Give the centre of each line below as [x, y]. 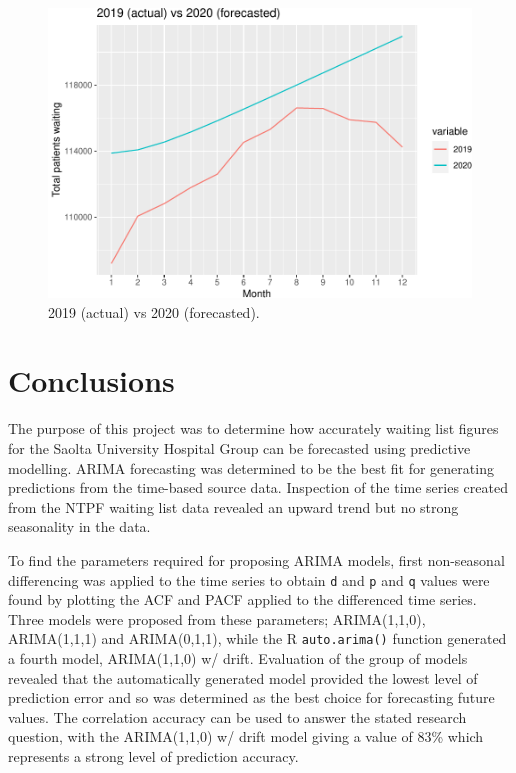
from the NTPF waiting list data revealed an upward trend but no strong [233, 506]
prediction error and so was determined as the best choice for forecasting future [251, 697]
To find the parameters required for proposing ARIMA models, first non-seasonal [256, 559]
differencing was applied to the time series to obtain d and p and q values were [249, 579]
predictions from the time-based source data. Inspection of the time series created [258, 487]
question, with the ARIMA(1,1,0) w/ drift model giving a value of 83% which [246, 736]
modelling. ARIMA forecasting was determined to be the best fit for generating [251, 467]
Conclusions [91, 380]
